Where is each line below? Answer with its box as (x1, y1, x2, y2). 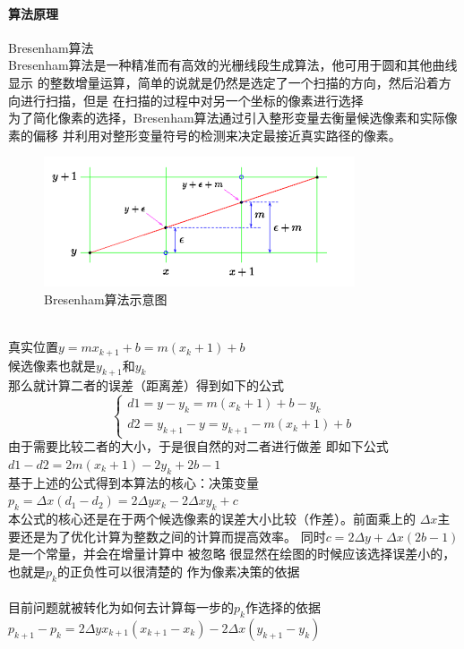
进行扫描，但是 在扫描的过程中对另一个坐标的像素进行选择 (20, 90, 364, 109)
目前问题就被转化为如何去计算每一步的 (8, 598, 234, 617)
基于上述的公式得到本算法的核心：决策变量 (8, 473, 259, 491)
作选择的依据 (245, 598, 321, 617)
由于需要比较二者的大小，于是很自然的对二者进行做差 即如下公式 (8, 437, 389, 456)
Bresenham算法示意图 (44, 289, 168, 308)
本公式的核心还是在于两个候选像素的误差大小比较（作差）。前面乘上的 (8, 508, 416, 527)
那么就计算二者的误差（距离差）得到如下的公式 (8, 376, 284, 395)
